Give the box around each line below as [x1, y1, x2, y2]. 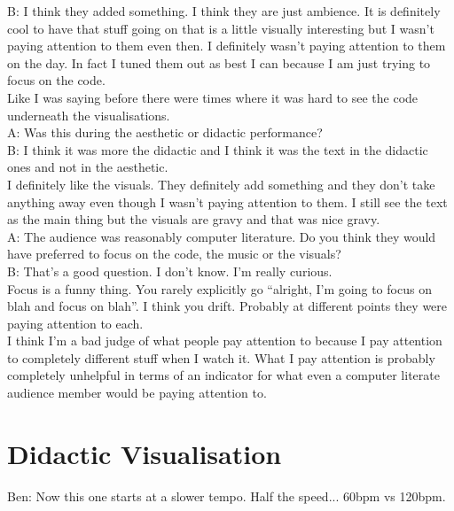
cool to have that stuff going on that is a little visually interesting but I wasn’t [7, 19, 434, 37]
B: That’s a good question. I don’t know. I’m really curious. [7, 261, 333, 280]
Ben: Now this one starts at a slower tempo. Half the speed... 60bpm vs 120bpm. [7, 486, 446, 505]
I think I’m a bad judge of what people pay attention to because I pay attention [7, 331, 442, 350]
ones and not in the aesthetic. [7, 158, 168, 176]
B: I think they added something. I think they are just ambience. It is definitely [7, 2, 441, 19]
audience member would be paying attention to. [7, 383, 267, 402]
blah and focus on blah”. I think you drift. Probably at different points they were [7, 297, 448, 315]
